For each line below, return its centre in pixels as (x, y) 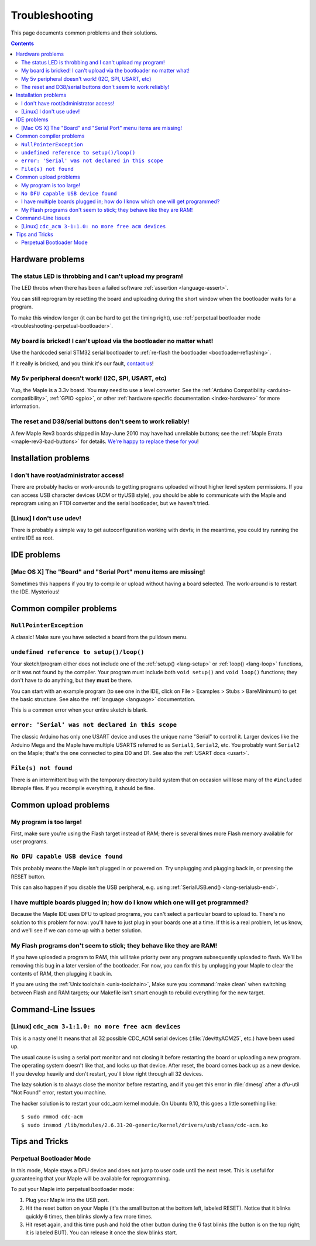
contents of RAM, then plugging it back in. (61, 974)
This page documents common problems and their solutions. (84, 33)
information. (25, 406)
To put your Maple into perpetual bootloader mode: (73, 1189)
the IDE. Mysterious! (35, 592)
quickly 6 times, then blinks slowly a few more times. (89, 1216)
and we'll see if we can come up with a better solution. (77, 931)
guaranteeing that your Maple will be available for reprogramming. (90, 1179)
